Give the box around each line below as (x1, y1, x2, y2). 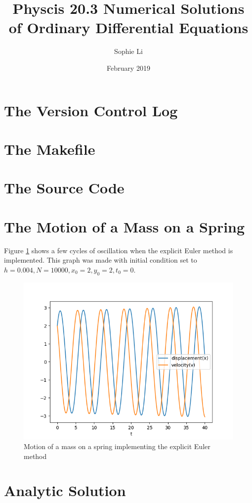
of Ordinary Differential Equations (8, 17, 249, 38)
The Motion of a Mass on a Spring (4, 216, 245, 236)
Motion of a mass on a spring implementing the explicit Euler (24, 441, 210, 452)
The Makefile (4, 138, 95, 159)
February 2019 (107, 62, 150, 73)
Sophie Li (114, 46, 143, 56)
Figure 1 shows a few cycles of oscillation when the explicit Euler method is (4, 245, 233, 255)
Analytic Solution (4, 480, 126, 500)
